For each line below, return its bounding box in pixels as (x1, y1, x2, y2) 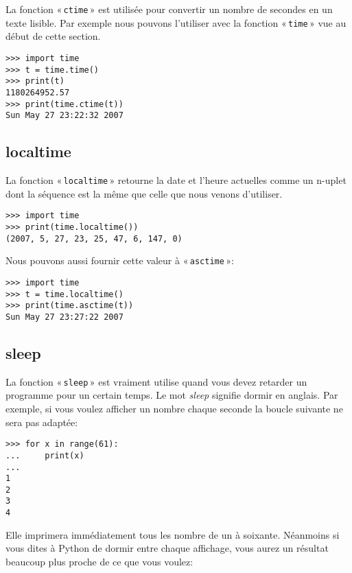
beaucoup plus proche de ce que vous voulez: (5, 554, 193, 568)
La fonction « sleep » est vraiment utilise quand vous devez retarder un (5, 374, 307, 388)
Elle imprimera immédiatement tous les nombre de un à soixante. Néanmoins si (5, 527, 340, 541)
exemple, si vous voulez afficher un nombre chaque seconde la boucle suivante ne (5, 401, 343, 415)
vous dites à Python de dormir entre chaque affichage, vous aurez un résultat (5, 541, 329, 555)
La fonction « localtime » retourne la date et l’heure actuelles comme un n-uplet (5, 173, 347, 187)
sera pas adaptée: (5, 414, 78, 429)
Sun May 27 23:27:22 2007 (5, 312, 124, 322)
